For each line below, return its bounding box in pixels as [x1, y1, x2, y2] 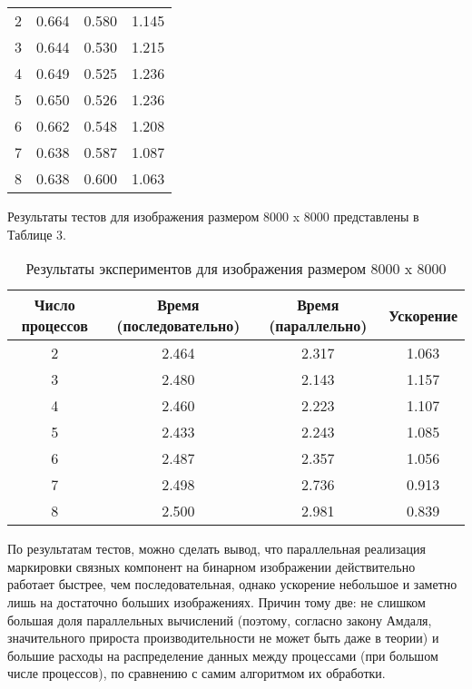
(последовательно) [116, 315, 241, 337]
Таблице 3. [7, 224, 66, 243]
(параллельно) [269, 315, 368, 337]
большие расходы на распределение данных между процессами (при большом [7, 645, 438, 664]
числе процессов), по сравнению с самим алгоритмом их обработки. [7, 664, 386, 683]
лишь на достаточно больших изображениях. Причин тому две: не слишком [7, 592, 426, 611]
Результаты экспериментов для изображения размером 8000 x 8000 [25, 258, 447, 280]
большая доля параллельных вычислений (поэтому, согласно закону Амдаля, [7, 610, 432, 629]
